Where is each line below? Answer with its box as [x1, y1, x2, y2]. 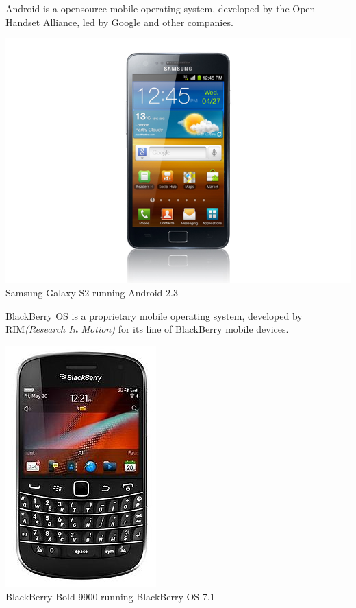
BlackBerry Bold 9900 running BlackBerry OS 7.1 [5, 589, 215, 603]
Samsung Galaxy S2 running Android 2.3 [5, 285, 178, 300]
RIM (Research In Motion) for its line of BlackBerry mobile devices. [5, 322, 289, 336]
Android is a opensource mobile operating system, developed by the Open [5, 1, 316, 15]
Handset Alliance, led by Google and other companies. [5, 14, 233, 29]
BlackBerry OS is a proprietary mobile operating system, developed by [5, 308, 303, 323]
